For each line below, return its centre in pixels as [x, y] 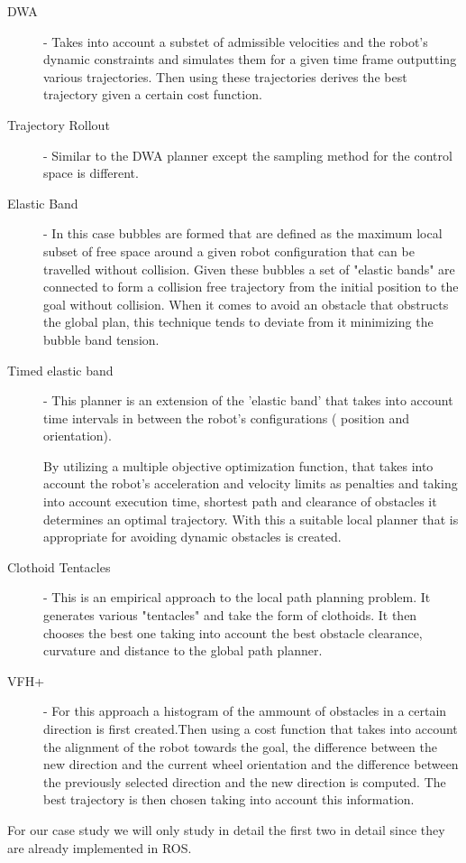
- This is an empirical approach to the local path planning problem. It [237, 597]
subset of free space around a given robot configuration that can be [229, 251]
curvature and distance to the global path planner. [183, 650]
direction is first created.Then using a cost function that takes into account [251, 728]
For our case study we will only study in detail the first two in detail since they [226, 829]
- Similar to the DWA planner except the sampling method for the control [248, 155]
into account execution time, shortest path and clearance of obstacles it [240, 501]
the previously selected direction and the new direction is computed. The [245, 781]
